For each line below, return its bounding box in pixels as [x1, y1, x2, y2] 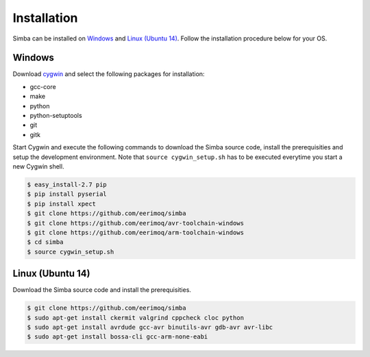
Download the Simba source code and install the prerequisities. [12, 286, 192, 294]
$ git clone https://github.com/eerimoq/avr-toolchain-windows [27, 219, 245, 227]
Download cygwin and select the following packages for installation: [12, 70, 205, 78]
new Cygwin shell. [12, 162, 64, 171]
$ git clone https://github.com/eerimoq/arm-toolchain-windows [27, 228, 245, 236]
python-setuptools [29, 112, 82, 120]
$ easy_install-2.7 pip [27, 180, 108, 188]
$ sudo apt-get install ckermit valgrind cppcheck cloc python [27, 314, 245, 321]
